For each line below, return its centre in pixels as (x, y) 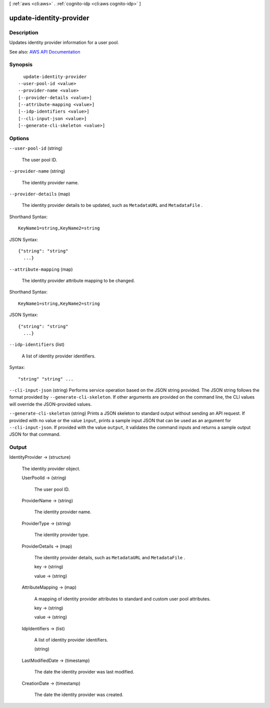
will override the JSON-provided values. (50, 404)
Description (24, 33)
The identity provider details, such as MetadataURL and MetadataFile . (110, 557)
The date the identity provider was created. (79, 695)
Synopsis (21, 65)
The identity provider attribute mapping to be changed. (78, 281)
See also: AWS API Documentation (45, 52)
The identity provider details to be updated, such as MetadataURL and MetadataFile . (112, 205)
